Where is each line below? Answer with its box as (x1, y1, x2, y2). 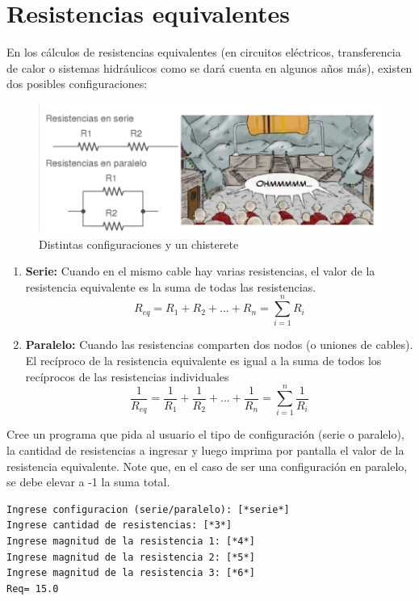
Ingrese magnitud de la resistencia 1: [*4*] (6, 535, 255, 547)
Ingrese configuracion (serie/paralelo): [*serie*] (6, 503, 290, 515)
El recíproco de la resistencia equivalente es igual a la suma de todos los (25, 352, 382, 369)
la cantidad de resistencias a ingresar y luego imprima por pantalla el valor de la (6, 441, 404, 458)
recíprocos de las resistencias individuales (25, 368, 229, 385)
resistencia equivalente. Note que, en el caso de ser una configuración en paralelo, (6, 457, 408, 474)
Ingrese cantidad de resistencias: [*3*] (6, 519, 233, 532)
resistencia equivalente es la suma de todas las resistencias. (25, 278, 316, 295)
